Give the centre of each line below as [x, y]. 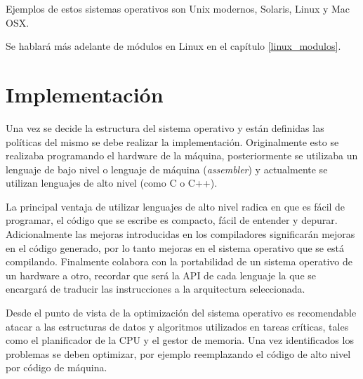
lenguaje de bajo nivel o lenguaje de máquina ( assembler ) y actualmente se [167, 169]
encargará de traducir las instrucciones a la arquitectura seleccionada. [156, 289]
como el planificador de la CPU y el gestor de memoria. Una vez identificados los [180, 340]
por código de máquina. [57, 367]
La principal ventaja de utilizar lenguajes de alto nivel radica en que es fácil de [176, 206]
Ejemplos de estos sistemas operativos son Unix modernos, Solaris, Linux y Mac [178, 8]
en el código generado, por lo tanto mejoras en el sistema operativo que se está [175, 247]
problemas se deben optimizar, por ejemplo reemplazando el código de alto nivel [178, 353]
